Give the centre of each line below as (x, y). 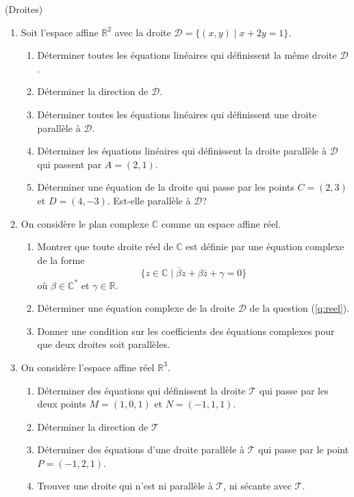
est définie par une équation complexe (265, 246)
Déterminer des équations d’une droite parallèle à (141, 449)
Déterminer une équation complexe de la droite (136, 308)
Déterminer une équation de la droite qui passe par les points (166, 187)
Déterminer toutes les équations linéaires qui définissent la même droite (187, 55)
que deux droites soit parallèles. (103, 344)
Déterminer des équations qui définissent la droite (141, 390)
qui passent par (69, 164)
